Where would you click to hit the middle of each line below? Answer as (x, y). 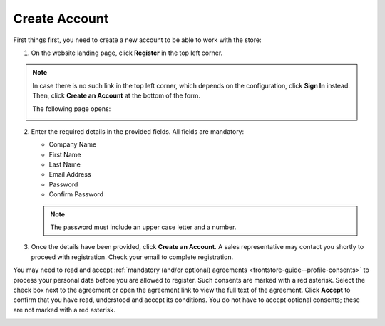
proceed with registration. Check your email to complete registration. (132, 257)
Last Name (65, 164)
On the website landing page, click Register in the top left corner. (127, 53)
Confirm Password (76, 194)
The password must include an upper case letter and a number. (143, 227)
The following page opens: (72, 109)
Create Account (61, 19)
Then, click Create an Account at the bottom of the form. (117, 95)
